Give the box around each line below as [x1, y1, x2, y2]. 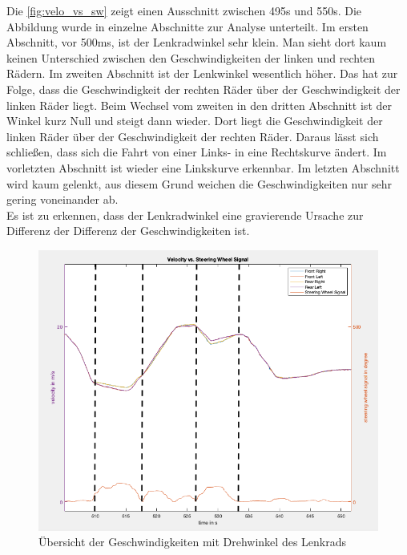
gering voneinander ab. [6, 191, 119, 208]
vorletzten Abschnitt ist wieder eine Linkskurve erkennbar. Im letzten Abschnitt [6, 159, 400, 176]
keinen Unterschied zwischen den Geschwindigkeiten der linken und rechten [6, 49, 376, 66]
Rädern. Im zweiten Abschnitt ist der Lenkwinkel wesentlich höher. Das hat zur [6, 65, 398, 82]
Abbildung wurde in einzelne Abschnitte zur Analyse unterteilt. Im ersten [6, 18, 369, 34]
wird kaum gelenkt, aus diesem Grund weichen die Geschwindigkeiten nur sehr [6, 175, 392, 192]
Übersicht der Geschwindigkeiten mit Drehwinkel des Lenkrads [38, 533, 346, 550]
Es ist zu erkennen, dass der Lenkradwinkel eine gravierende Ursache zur [6, 206, 364, 223]
